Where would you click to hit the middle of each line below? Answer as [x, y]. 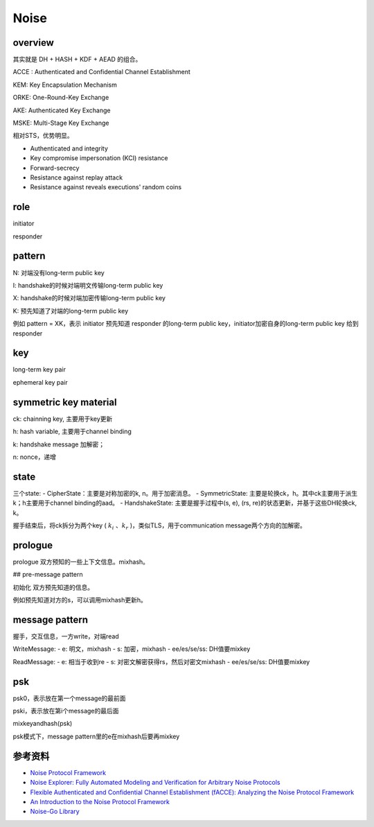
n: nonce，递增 [35, 457]
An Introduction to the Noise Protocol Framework [100, 801]
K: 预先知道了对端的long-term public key [71, 311]
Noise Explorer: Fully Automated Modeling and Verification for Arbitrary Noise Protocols [155, 783]
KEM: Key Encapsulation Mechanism [65, 85]
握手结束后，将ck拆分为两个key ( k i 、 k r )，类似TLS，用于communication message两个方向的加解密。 [159, 526]
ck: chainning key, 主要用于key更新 [63, 419]
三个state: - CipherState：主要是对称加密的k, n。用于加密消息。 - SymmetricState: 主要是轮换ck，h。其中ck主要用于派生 [185, 493]
